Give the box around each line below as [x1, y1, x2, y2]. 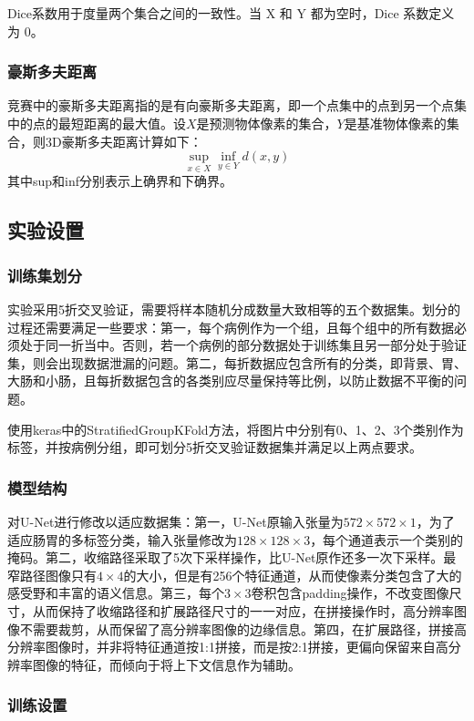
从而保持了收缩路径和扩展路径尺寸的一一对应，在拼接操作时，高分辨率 [32, 601, 454, 620]
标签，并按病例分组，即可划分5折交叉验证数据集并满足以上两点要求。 [7, 438, 422, 457]
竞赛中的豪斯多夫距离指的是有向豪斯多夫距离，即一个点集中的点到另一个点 [7, 96, 454, 115]
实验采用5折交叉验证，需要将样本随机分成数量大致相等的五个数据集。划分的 [7, 300, 460, 318]
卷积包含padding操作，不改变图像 [251, 583, 449, 603]
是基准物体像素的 [344, 114, 447, 132]
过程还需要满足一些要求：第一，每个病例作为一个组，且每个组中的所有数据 [7, 317, 454, 336]
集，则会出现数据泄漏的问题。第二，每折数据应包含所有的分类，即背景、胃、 [7, 353, 467, 372]
